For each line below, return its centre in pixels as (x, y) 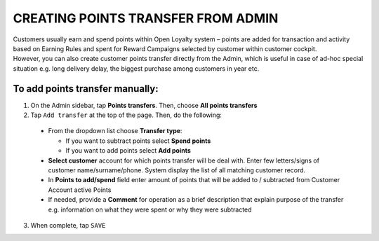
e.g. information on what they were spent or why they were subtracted (150, 209)
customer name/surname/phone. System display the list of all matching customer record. (177, 170)
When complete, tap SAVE (68, 225)
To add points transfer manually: (86, 89)
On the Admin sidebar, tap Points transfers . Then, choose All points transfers (144, 105)
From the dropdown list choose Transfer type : (115, 131)
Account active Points (80, 190)
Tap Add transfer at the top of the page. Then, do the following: (126, 115)
